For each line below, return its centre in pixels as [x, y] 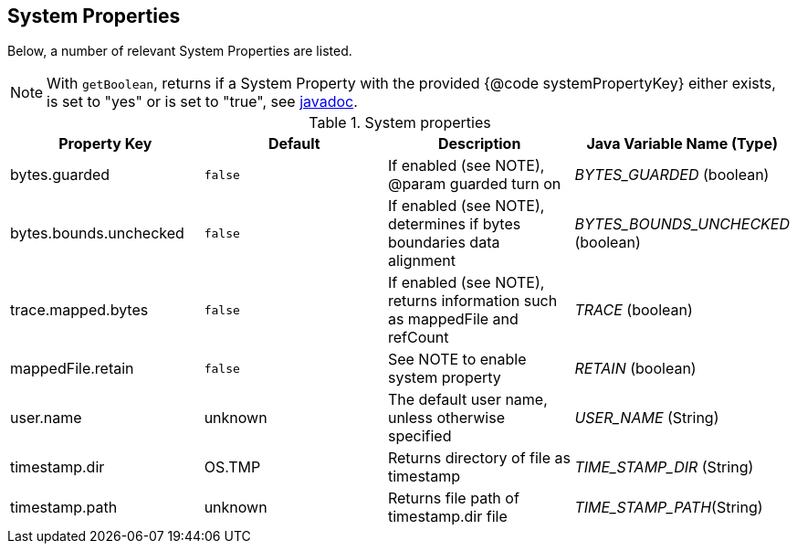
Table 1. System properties [400, 123]
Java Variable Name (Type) [682, 144]
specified [419, 436]
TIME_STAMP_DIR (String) [664, 467]
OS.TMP [232, 467]
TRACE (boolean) [634, 310]
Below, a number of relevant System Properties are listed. [180, 51]
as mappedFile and [453, 319]
